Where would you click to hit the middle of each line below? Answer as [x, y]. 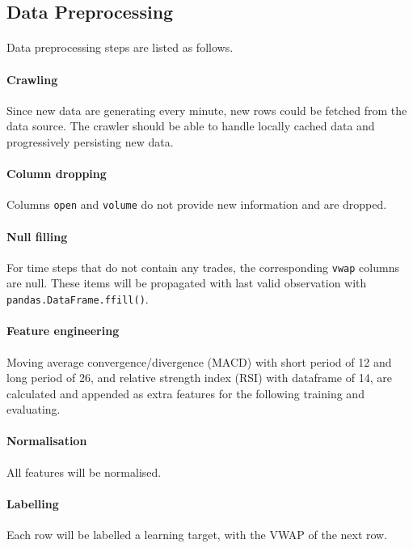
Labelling [33, 503]
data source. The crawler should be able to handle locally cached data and [191, 126]
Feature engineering [63, 331]
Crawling [32, 79]
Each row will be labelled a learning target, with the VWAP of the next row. [197, 535]
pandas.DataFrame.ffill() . [78, 299]
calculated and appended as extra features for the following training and [185, 393]
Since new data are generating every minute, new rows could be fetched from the [207, 110]
